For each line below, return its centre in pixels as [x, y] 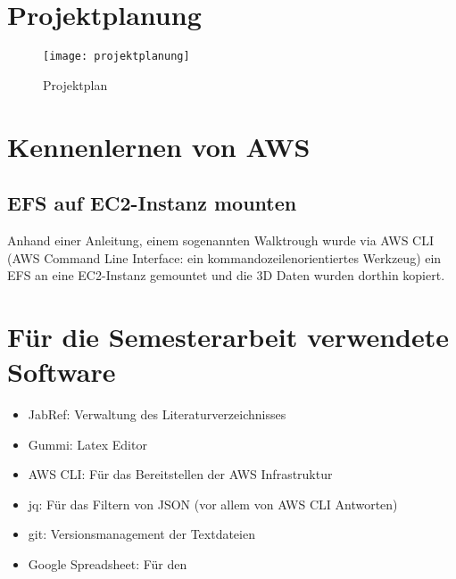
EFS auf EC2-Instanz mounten [152, 203]
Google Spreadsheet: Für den [108, 564]
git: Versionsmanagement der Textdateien [141, 534]
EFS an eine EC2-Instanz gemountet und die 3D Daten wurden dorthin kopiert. [226, 275]
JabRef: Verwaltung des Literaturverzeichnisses [157, 414]
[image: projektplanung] [116, 57]
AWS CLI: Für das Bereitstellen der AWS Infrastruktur [180, 474]
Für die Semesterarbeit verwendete [228, 336]
